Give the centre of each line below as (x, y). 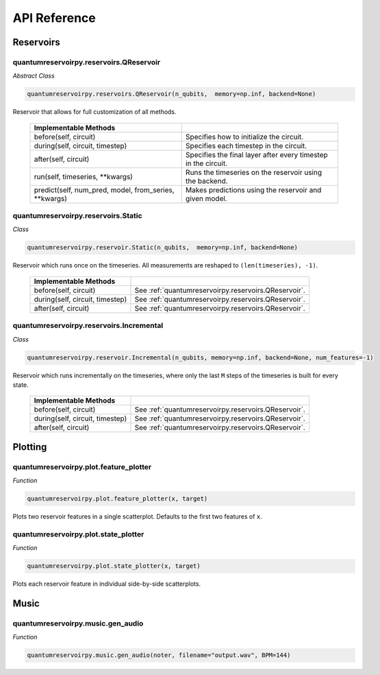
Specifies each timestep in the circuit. (246, 145)
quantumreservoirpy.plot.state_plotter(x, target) (114, 566)
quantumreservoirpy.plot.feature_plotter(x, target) (117, 499)
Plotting (30, 447)
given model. (206, 198)
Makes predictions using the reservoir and (253, 190)
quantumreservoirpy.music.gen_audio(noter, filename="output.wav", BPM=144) (159, 655)
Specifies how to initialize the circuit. (244, 137)
